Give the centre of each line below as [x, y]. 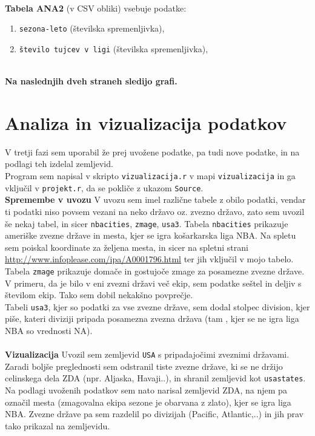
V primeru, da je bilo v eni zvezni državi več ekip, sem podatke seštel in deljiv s [153, 283]
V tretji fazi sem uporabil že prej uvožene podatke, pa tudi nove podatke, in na [152, 152]
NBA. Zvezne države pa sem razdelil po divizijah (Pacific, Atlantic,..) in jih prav [154, 414]
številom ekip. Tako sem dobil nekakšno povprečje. [99, 295]
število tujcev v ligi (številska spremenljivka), [114, 48]
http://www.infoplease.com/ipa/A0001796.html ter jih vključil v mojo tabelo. [149, 259]
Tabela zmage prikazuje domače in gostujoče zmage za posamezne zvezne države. [155, 271]
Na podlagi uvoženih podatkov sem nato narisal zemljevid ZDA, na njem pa [146, 390]
